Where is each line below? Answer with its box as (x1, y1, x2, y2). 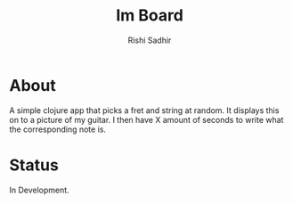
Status (9, 155, 60, 175)
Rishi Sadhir (127, 35, 172, 45)
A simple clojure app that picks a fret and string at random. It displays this (9, 104, 280, 116)
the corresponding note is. (9, 124, 107, 135)
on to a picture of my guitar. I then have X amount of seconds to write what (9, 114, 284, 125)
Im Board (115, 5, 184, 26)
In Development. (9, 184, 69, 195)
